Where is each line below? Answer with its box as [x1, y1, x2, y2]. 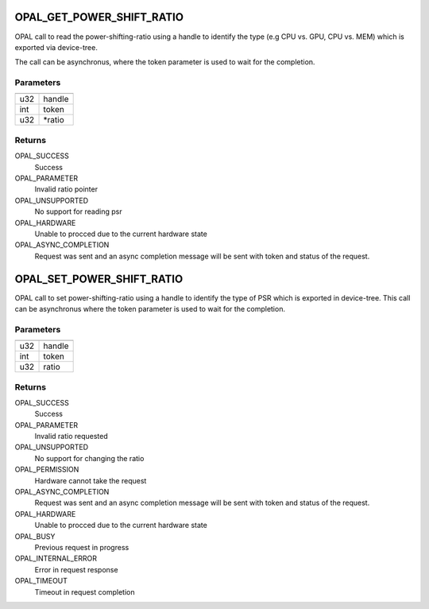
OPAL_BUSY [14, 531, 56, 541]
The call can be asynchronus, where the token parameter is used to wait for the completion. [14, 57, 315, 67]
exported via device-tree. [14, 42, 99, 52]
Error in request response [34, 564, 118, 574]
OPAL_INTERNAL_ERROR [14, 553, 97, 564]
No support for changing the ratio [34, 453, 145, 463]
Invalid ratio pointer [34, 184, 99, 194]
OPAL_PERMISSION [14, 465, 79, 475]
